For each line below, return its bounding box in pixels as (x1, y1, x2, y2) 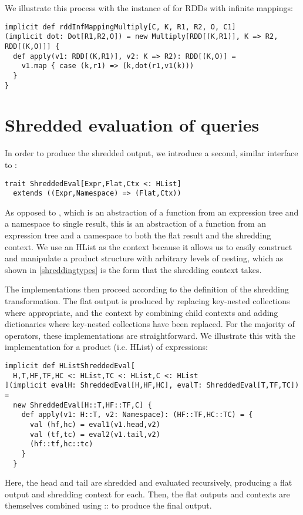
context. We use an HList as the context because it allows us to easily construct (5, 240, 292, 253)
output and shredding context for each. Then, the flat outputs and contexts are (5, 487, 290, 500)
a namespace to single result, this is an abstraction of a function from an (5, 217, 267, 230)
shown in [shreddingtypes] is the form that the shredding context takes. (5, 263, 262, 275)
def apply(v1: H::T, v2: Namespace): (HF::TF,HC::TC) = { (21, 410, 253, 419)
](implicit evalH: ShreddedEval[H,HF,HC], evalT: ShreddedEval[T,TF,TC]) (5, 381, 299, 390)
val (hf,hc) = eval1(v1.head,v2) (29, 420, 160, 429)
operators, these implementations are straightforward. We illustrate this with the (5, 329, 296, 341)
